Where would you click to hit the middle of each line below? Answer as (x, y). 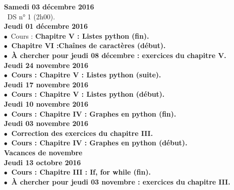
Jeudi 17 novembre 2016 (46, 84)
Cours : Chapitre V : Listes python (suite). (86, 75)
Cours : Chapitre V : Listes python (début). (88, 94)
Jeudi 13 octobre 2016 (43, 162)
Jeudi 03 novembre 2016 (46, 123)
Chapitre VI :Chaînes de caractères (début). (89, 45)
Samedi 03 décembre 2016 (49, 6)
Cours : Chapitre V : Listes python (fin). (80, 35)
